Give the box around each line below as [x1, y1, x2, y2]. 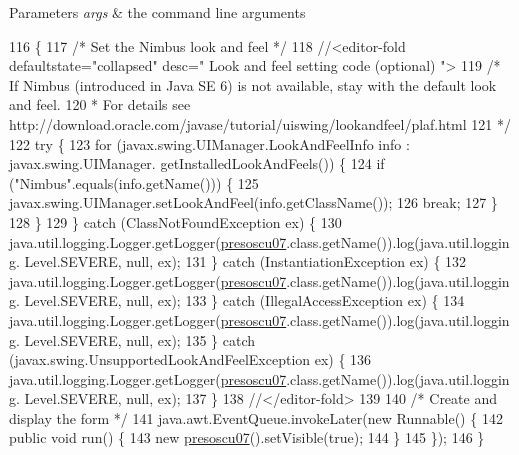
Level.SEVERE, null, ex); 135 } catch [24, 329, 255, 350]
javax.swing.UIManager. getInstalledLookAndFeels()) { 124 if [9, 153, 385, 174]
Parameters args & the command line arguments [9, 2, 306, 22]
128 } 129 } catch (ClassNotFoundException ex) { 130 [9, 211, 342, 232]
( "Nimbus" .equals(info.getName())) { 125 [9, 172, 259, 193]
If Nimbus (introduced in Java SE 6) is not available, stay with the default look [9, 74, 497, 95]
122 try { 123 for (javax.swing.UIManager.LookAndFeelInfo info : [9, 133, 410, 154]
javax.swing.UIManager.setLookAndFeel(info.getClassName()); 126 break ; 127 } [9, 192, 498, 213]
